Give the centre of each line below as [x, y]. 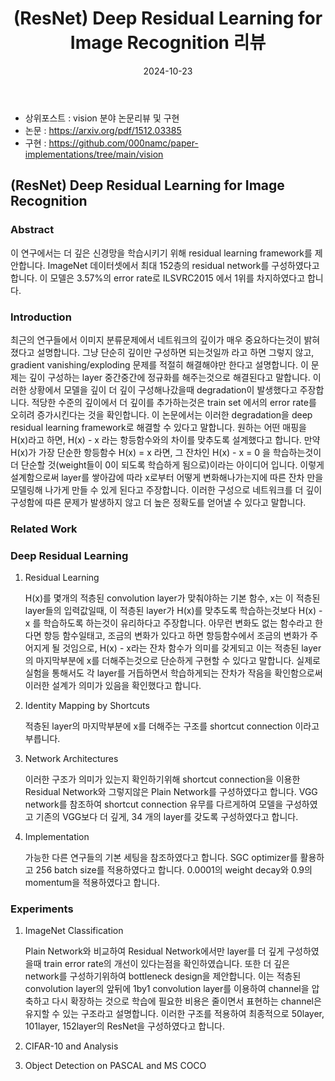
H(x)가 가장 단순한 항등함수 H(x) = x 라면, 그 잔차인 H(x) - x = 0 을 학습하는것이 [166, 452]
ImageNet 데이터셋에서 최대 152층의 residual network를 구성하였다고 [183, 265]
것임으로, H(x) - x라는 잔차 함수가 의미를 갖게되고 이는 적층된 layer [192, 648]
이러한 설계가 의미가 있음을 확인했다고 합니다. [113, 686]
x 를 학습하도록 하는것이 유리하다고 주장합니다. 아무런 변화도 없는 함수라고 [168, 623]
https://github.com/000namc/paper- [123, 143]
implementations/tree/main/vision [94, 154]
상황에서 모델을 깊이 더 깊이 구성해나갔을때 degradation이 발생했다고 [163, 389]
